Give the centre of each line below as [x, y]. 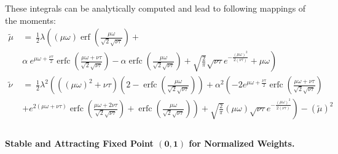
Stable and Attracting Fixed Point [79, 143]
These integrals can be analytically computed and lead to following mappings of [155, 8]
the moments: [30, 20]
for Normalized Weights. [242, 143]
